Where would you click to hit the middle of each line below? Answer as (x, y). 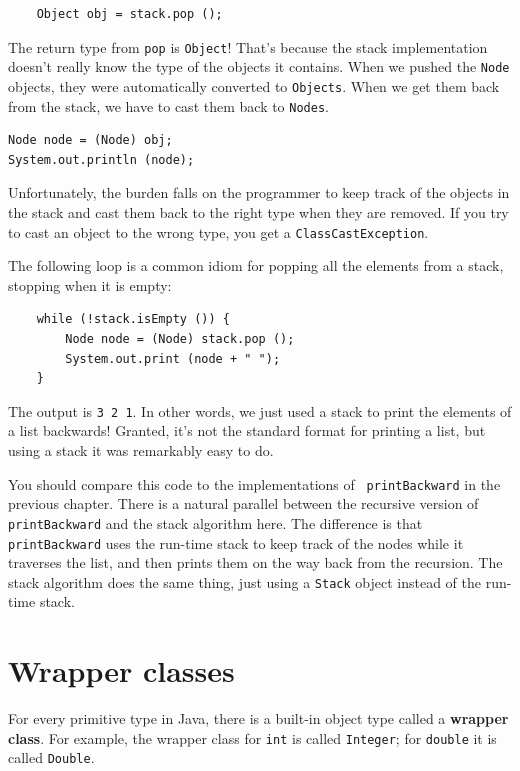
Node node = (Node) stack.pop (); (180, 339)
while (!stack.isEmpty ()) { (133, 319)
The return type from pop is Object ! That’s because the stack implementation (248, 46)
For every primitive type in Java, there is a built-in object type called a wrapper (258, 718)
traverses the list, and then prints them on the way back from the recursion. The (255, 562)
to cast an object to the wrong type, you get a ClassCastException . (218, 231)
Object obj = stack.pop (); (129, 14)
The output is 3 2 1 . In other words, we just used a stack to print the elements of (260, 410)
